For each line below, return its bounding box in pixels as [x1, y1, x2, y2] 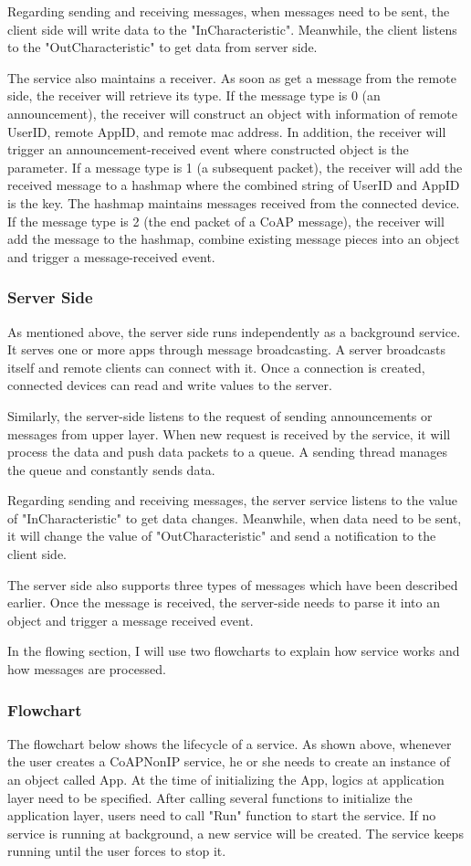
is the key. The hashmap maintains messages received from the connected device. [7, 193, 460, 212]
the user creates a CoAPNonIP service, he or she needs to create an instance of [7, 752, 451, 771]
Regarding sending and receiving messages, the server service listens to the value [7, 491, 457, 510]
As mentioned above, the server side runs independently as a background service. [7, 322, 461, 341]
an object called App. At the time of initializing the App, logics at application [7, 770, 445, 789]
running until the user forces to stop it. [7, 841, 226, 861]
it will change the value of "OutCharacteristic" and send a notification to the [7, 526, 436, 545]
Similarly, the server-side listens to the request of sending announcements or [7, 406, 433, 425]
